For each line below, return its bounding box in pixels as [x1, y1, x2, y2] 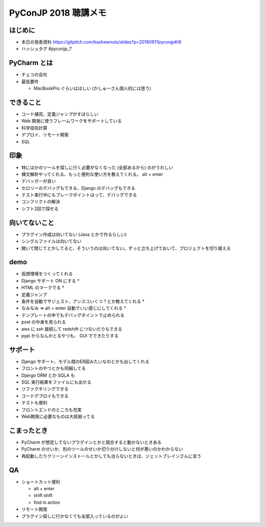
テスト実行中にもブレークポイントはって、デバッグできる [21, 192, 137, 198]
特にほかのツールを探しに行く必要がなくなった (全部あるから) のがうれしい [21, 165, 174, 170]
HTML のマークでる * [21, 285, 64, 291]
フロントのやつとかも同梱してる [21, 365, 86, 371]
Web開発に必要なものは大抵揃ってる [21, 414, 95, 419]
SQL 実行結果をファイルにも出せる [21, 379, 92, 385]
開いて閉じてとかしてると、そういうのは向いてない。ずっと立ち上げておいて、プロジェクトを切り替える [21, 245, 231, 251]
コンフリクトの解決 [21, 199, 60, 205]
